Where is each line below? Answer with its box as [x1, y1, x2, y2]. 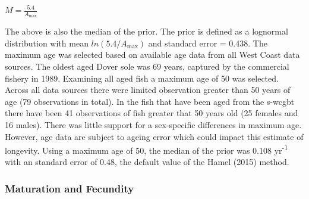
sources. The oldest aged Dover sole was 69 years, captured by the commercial [5, 60, 289, 73]
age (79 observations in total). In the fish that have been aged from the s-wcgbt [5, 95, 295, 107]
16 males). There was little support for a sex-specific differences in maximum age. [5, 118, 302, 130]
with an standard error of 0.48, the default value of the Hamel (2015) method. [5, 156, 289, 168]
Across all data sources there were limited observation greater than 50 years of [5, 83, 291, 96]
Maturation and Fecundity [5, 181, 134, 195]
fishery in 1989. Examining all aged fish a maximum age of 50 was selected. [5, 71, 279, 84]
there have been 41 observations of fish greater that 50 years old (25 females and [5, 107, 298, 119]
